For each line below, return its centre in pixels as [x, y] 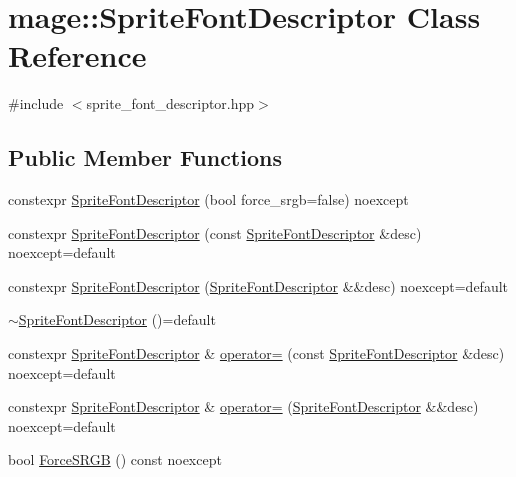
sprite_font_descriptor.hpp [170, 103]
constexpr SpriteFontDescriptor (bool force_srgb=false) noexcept [208, 199]
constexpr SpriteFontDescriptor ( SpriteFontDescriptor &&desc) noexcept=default [258, 285]
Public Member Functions [145, 157]
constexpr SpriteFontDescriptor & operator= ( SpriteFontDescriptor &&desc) [243, 406]
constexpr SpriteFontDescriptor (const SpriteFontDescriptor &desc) [215, 232]
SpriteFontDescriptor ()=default [117, 319]
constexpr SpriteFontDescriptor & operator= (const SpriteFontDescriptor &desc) [256, 353]
